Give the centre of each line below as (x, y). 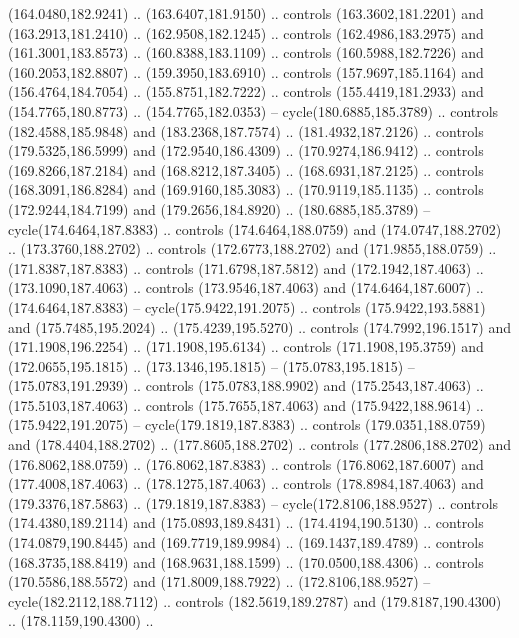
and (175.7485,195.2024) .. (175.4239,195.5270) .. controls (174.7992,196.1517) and (259, 326)
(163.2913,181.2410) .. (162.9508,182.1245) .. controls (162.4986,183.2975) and (246, 32)
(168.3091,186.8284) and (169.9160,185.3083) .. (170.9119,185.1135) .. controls (246, 189)
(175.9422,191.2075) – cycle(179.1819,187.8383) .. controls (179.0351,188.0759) (247, 424)
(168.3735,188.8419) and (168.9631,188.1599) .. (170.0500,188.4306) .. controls (246, 561)
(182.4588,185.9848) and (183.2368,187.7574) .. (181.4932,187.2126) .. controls (246, 130)
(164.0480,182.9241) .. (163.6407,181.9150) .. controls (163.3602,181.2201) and (246, 13)
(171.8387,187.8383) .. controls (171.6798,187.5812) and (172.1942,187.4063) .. (246, 267)
